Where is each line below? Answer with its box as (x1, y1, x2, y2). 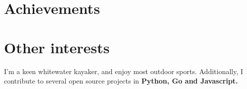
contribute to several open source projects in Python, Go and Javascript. (4, 76, 238, 86)
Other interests (4, 37, 110, 57)
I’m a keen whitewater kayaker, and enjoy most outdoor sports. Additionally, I (4, 66, 244, 76)
